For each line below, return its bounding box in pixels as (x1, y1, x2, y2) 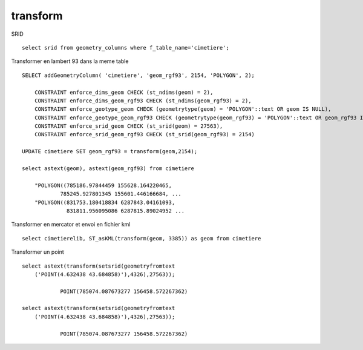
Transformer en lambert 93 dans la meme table (11, 58, 129, 65)
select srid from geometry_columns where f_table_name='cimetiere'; (22, 44, 229, 51)
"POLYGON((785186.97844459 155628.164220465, (34, 182, 172, 189)
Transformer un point (11, 248, 65, 256)
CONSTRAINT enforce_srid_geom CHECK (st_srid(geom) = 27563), (34, 123, 223, 130)
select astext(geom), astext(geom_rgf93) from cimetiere (22, 165, 195, 172)
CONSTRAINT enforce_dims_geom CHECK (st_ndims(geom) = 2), (34, 88, 214, 96)
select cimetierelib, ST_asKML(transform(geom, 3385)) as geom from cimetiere (22, 235, 261, 242)
